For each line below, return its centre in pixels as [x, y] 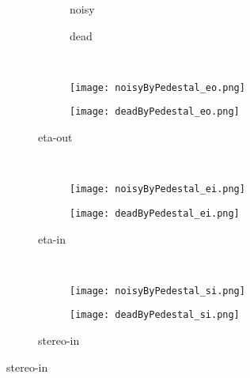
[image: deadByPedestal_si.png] [155, 315]
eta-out [55, 137]
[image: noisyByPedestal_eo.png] [157, 87]
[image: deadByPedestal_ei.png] [155, 213]
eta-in [52, 238]
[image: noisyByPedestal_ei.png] [157, 189]
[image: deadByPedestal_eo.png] [155, 112]
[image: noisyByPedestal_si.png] [157, 291]
